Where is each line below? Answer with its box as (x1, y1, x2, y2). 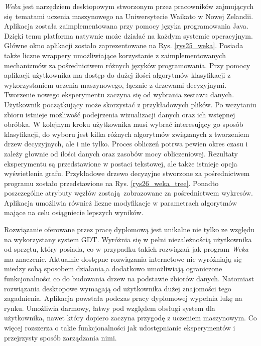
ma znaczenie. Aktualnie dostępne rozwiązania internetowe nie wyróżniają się (4, 253, 242, 264)
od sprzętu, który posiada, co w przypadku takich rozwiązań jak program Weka (4, 244, 248, 254)
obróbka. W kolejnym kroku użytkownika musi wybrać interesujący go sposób (4, 119, 243, 129)
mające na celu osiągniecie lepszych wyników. (4, 207, 144, 218)
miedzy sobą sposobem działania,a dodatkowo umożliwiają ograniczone (4, 263, 222, 274)
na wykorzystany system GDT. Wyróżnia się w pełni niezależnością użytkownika (4, 234, 252, 244)
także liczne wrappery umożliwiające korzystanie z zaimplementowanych (4, 50, 226, 60)
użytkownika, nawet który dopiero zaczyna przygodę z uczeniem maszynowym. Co (4, 312, 257, 323)
